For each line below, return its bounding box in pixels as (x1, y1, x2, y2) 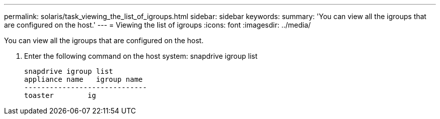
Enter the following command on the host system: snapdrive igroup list (24, 52, 258, 60)
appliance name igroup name (24, 75, 143, 83)
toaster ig (24, 91, 96, 99)
